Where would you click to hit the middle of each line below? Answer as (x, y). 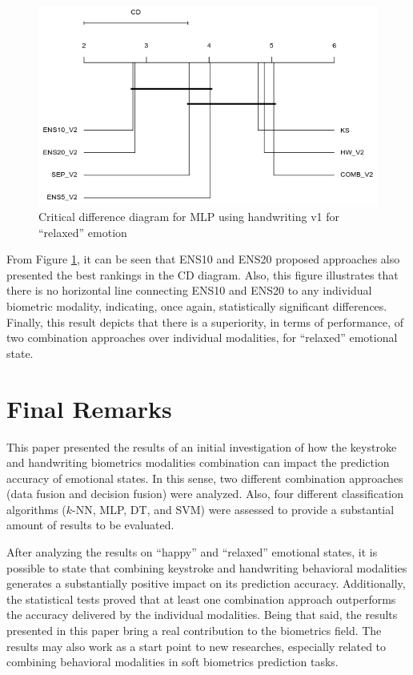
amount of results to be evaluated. (90, 525)
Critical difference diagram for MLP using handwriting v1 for (189, 217)
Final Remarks (89, 408)
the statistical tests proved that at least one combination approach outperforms (201, 599)
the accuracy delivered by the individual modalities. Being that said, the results (202, 615)
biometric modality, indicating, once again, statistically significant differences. (197, 306)
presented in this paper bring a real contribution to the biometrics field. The (194, 631)
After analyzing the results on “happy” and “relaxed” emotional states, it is (192, 552)
